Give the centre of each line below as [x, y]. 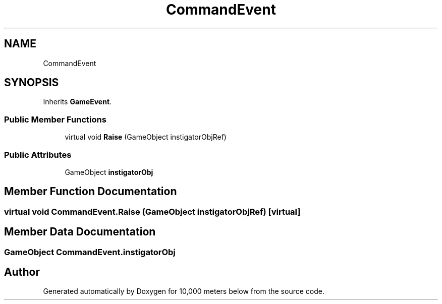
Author [22, 272]
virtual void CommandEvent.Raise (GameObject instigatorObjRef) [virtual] [152, 211]
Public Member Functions [55, 119]
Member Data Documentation [80, 232]
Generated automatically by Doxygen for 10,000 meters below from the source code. [184, 291]
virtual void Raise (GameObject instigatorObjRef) [146, 137]
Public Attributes [38, 155]
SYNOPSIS [32, 83]
